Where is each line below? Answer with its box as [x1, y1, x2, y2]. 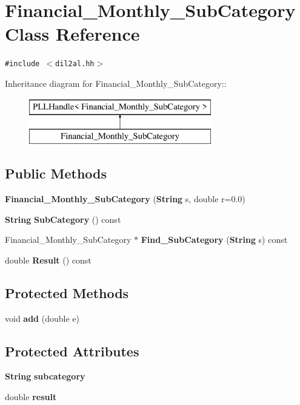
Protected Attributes [5, 341, 139, 360]
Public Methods [5, 164, 107, 183]
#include [5, 60, 40, 69]
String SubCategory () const [5, 213, 121, 225]
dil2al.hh [55, 60, 95, 69]
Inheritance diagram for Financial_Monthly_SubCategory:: [5, 77, 227, 89]
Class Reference [5, 21, 140, 46]
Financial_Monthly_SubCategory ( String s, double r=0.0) [5, 192, 245, 205]
